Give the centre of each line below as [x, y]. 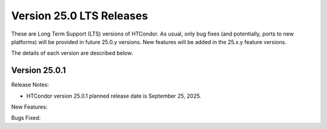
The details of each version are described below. [72, 53]
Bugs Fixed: [26, 118]
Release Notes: [30, 85]
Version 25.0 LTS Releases [80, 16]
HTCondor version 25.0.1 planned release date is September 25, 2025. [114, 96]
